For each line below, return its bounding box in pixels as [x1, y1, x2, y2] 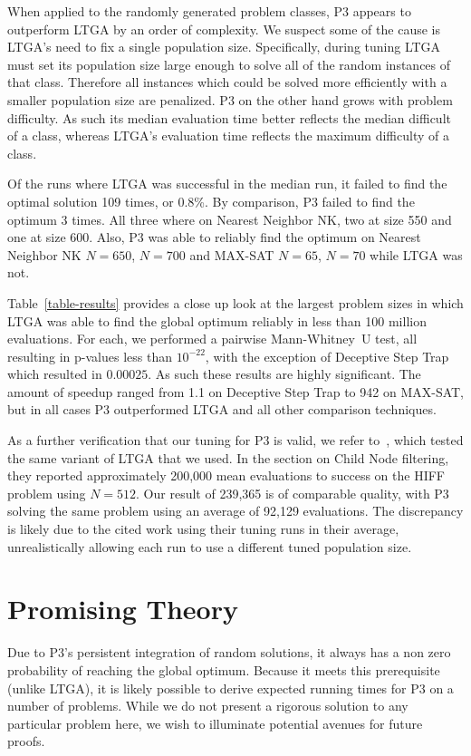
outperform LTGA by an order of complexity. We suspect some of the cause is [7, 19, 440, 38]
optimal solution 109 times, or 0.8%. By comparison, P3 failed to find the [7, 191, 415, 210]
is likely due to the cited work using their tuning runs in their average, [7, 519, 399, 538]
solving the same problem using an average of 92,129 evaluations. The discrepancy [7, 501, 464, 520]
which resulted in [7, 364, 102, 383]
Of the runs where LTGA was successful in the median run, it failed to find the [7, 174, 447, 193]
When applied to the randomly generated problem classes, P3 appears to [7, 2, 411, 20]
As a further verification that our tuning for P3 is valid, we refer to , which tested [7, 431, 464, 450]
